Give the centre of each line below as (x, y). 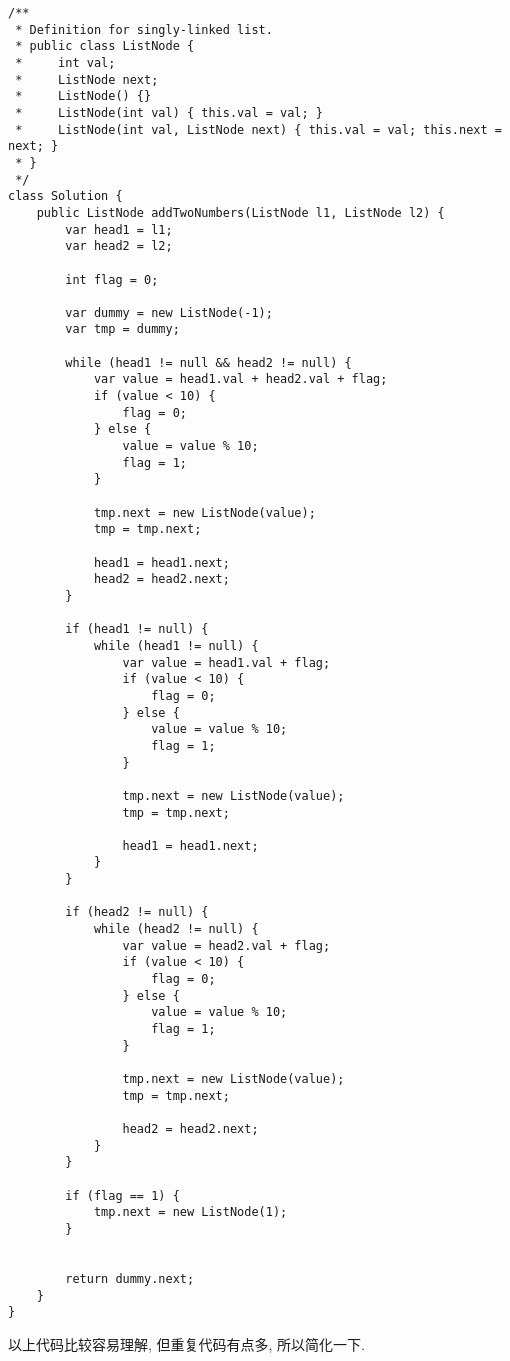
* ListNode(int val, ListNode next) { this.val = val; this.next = (258, 129)
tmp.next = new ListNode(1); (190, 1212)
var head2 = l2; (119, 246)
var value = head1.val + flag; (226, 662)
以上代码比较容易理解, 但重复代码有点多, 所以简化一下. (186, 1343)
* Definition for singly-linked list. (144, 29)
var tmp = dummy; (122, 329)
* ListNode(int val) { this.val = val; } (169, 112)
